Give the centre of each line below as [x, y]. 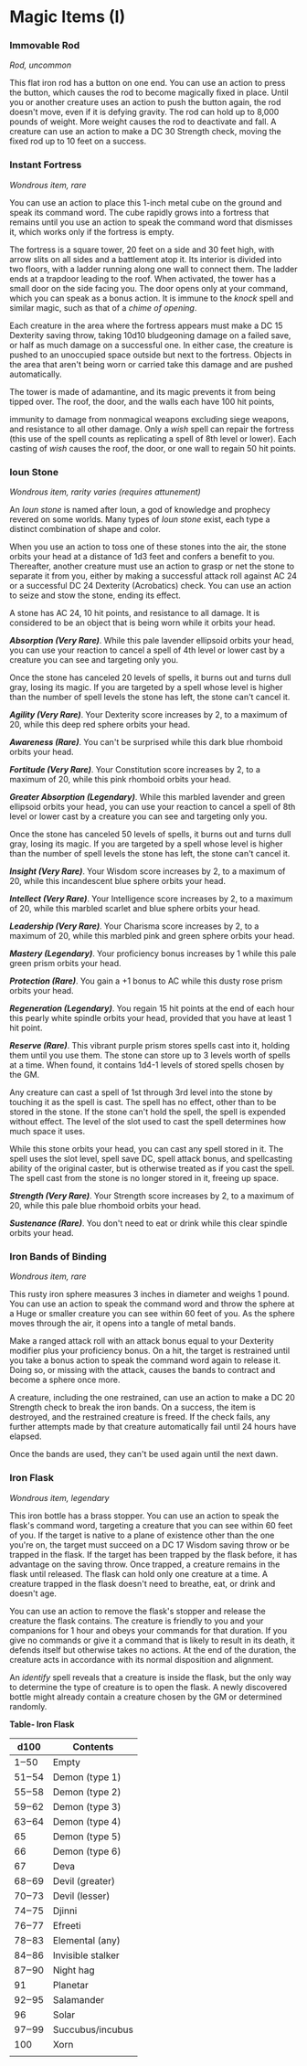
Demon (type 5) [87, 1837]
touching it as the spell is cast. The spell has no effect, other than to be [143, 1102]
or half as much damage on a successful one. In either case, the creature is [152, 345]
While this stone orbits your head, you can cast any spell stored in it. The [147, 1149]
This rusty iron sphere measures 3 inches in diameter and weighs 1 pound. [149, 1294]
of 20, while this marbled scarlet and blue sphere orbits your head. [135, 909]
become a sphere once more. [65, 1380]
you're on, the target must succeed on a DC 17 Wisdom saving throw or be [149, 1544]
